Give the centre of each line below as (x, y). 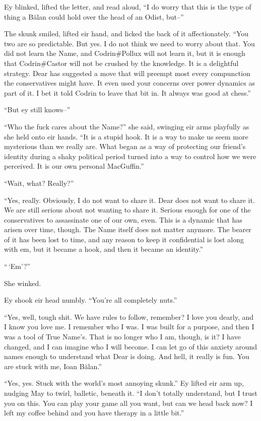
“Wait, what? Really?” (39, 183)
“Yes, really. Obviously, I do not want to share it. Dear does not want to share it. (129, 200)
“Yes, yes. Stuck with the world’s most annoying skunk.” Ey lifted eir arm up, (124, 383)
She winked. (23, 283)
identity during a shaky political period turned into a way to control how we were (130, 156)
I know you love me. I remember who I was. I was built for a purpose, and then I (129, 327)
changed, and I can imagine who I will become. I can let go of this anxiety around (131, 346)
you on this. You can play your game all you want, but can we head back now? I (128, 403)
